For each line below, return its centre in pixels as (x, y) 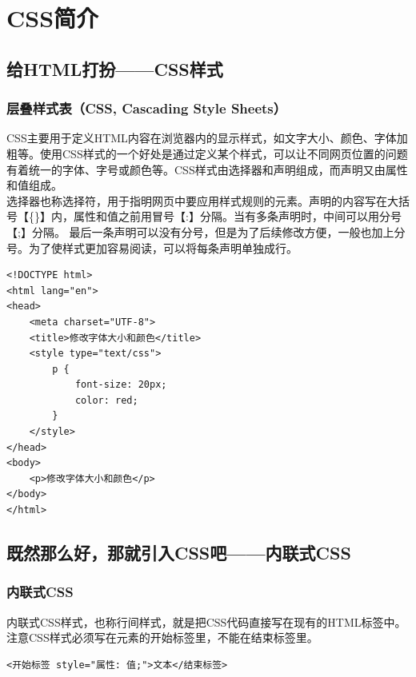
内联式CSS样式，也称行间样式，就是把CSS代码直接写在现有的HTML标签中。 (206, 621)
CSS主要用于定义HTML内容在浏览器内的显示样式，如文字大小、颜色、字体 (202, 138)
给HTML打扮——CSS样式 (115, 68)
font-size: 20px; (121, 385)
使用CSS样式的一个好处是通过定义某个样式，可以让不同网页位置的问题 (224, 153)
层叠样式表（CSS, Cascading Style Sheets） (147, 108)
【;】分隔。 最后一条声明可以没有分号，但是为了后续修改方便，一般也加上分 (206, 231)
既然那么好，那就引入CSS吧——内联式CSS (179, 553)
